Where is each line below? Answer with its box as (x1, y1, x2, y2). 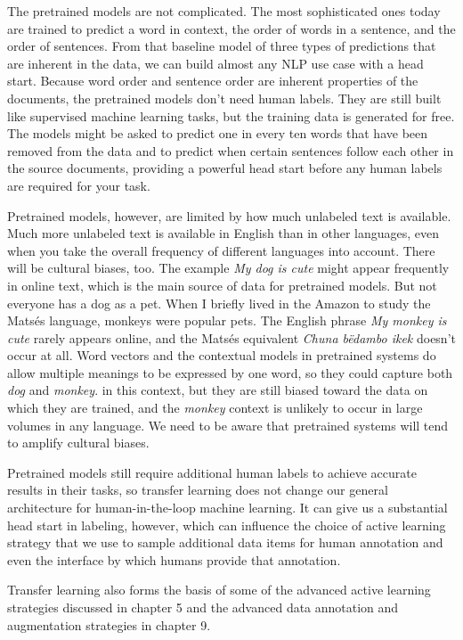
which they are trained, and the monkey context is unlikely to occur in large (7, 398, 423, 417)
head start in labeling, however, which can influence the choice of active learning (7, 515, 446, 534)
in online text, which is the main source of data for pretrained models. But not (7, 275, 437, 294)
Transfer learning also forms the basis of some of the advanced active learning (7, 580, 431, 599)
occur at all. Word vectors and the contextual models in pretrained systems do (7, 346, 436, 365)
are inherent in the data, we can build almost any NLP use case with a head (7, 53, 424, 72)
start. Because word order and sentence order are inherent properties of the (7, 71, 418, 90)
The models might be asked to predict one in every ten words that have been (7, 124, 428, 143)
